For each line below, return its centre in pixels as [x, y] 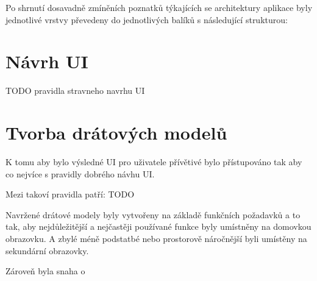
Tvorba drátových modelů [116, 133]
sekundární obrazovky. [47, 250]
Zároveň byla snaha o [45, 271]
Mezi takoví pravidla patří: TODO [70, 194]
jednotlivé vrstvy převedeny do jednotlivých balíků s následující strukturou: [147, 19]
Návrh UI [47, 61]
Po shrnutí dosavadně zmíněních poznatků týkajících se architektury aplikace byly [159, 7]
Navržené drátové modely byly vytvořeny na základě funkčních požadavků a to [153, 214]
